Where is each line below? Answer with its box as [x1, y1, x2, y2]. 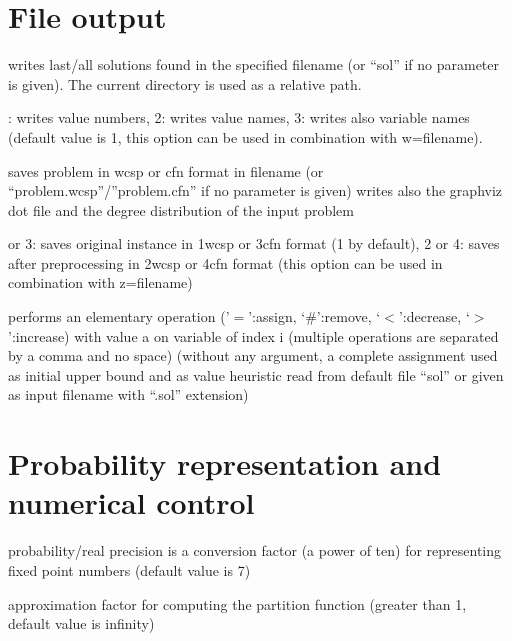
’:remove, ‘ [316, 306, 381, 327]
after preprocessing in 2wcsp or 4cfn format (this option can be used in [8, 252, 443, 273]
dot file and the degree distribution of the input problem [8, 199, 354, 220]
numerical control [8, 482, 255, 523]
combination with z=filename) [8, 272, 193, 293]
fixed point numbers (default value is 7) [8, 559, 251, 580]
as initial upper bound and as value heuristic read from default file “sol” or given [8, 364, 504, 385]
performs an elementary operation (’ [8, 306, 230, 327]
